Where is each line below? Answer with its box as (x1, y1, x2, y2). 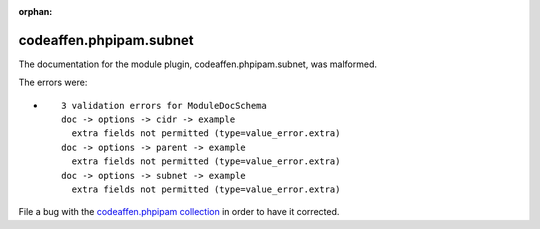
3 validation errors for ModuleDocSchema (61, 100, 267, 111)
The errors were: (18, 76, 88, 89)
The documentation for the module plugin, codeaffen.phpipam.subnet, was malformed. (18, 58, 377, 70)
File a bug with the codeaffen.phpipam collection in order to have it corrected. (18, 206, 340, 218)
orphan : (18, 6, 53, 17)
